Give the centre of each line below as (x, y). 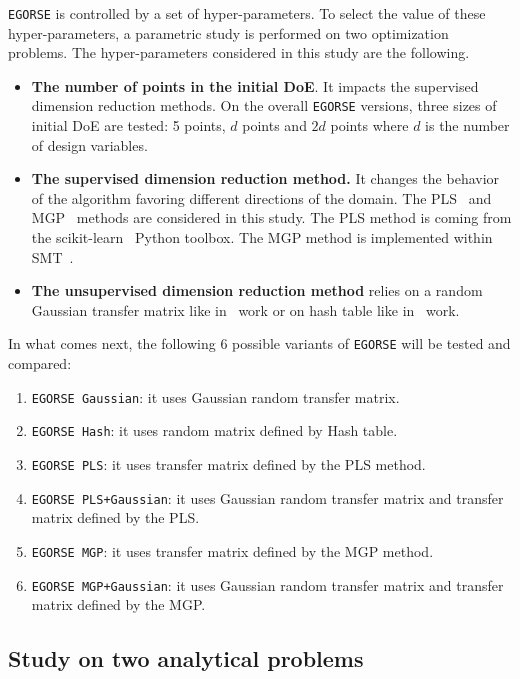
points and (274, 125)
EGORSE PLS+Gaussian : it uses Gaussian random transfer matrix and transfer (267, 497)
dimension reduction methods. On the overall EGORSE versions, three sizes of (264, 105)
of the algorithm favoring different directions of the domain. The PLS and (261, 197)
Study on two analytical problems (186, 658)
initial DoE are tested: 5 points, (128, 125)
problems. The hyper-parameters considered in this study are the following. (239, 52)
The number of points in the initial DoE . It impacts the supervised (255, 85)
